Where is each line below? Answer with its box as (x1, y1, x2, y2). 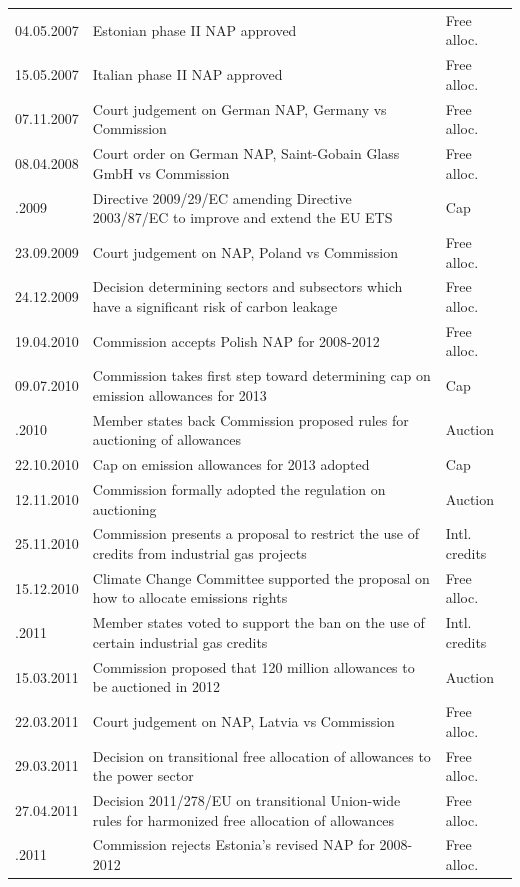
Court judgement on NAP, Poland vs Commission (92, 241, 398, 262)
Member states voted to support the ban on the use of (92, 612, 425, 633)
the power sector (92, 765, 194, 786)
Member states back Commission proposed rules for (92, 409, 409, 430)
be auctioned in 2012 (92, 676, 220, 697)
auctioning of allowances (92, 429, 242, 450)
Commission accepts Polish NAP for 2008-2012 (92, 330, 380, 351)
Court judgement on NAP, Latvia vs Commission (92, 710, 395, 731)
